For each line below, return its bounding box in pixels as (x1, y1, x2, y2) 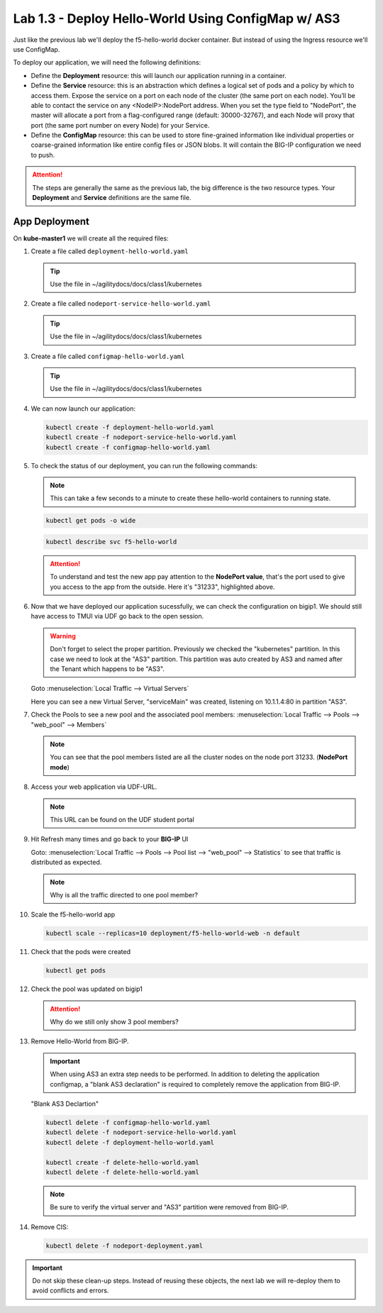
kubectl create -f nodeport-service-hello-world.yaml (45, 433, 237, 441)
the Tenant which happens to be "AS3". (50, 665, 165, 673)
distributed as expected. (30, 858, 102, 867)
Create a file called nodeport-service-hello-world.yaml (30, 299, 211, 308)
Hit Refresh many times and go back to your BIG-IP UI (30, 835, 189, 843)
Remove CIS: (30, 1222, 69, 1231)
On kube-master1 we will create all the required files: (13, 234, 170, 243)
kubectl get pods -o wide (45, 516, 136, 525)
